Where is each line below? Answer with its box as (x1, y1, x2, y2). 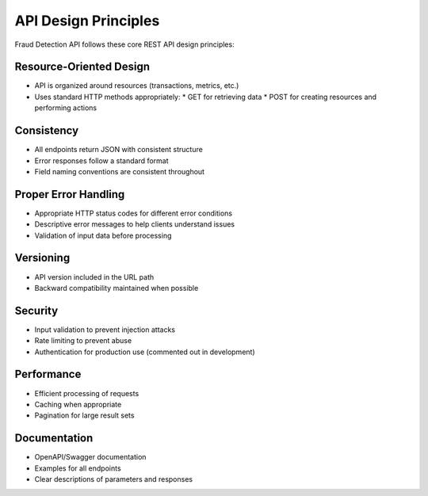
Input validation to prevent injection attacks (34, 325, 176, 334)
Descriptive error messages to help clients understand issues (34, 219, 235, 229)
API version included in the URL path (34, 272, 155, 281)
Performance (14, 368, 82, 381)
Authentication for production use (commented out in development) (34, 347, 255, 357)
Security (14, 303, 59, 317)
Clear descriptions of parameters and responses (34, 474, 193, 483)
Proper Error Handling (14, 187, 125, 201)
